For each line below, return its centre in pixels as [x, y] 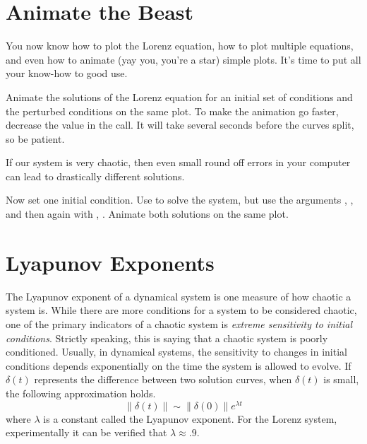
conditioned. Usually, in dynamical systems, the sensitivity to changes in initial [176, 352]
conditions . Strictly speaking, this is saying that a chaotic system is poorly [167, 338]
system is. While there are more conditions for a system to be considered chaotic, [181, 310]
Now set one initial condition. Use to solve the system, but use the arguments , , [180, 200]
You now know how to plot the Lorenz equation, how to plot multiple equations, [180, 46]
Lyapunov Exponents [110, 262]
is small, [341, 379]
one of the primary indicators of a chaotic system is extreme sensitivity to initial [179, 323]
